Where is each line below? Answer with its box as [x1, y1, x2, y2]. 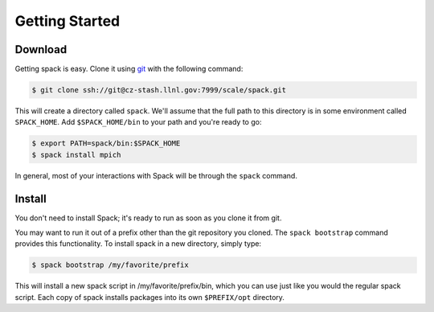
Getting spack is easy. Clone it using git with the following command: [14, 64, 244, 74]
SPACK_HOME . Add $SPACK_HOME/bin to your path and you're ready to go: [14, 117, 262, 127]
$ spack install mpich [31, 150, 121, 159]
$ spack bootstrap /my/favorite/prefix [31, 261, 189, 269]
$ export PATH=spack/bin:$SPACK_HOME [31, 139, 181, 148]
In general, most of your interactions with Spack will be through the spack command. [14, 170, 297, 180]
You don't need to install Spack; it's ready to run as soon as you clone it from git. [14, 213, 282, 223]
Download [14, 43, 68, 56]
